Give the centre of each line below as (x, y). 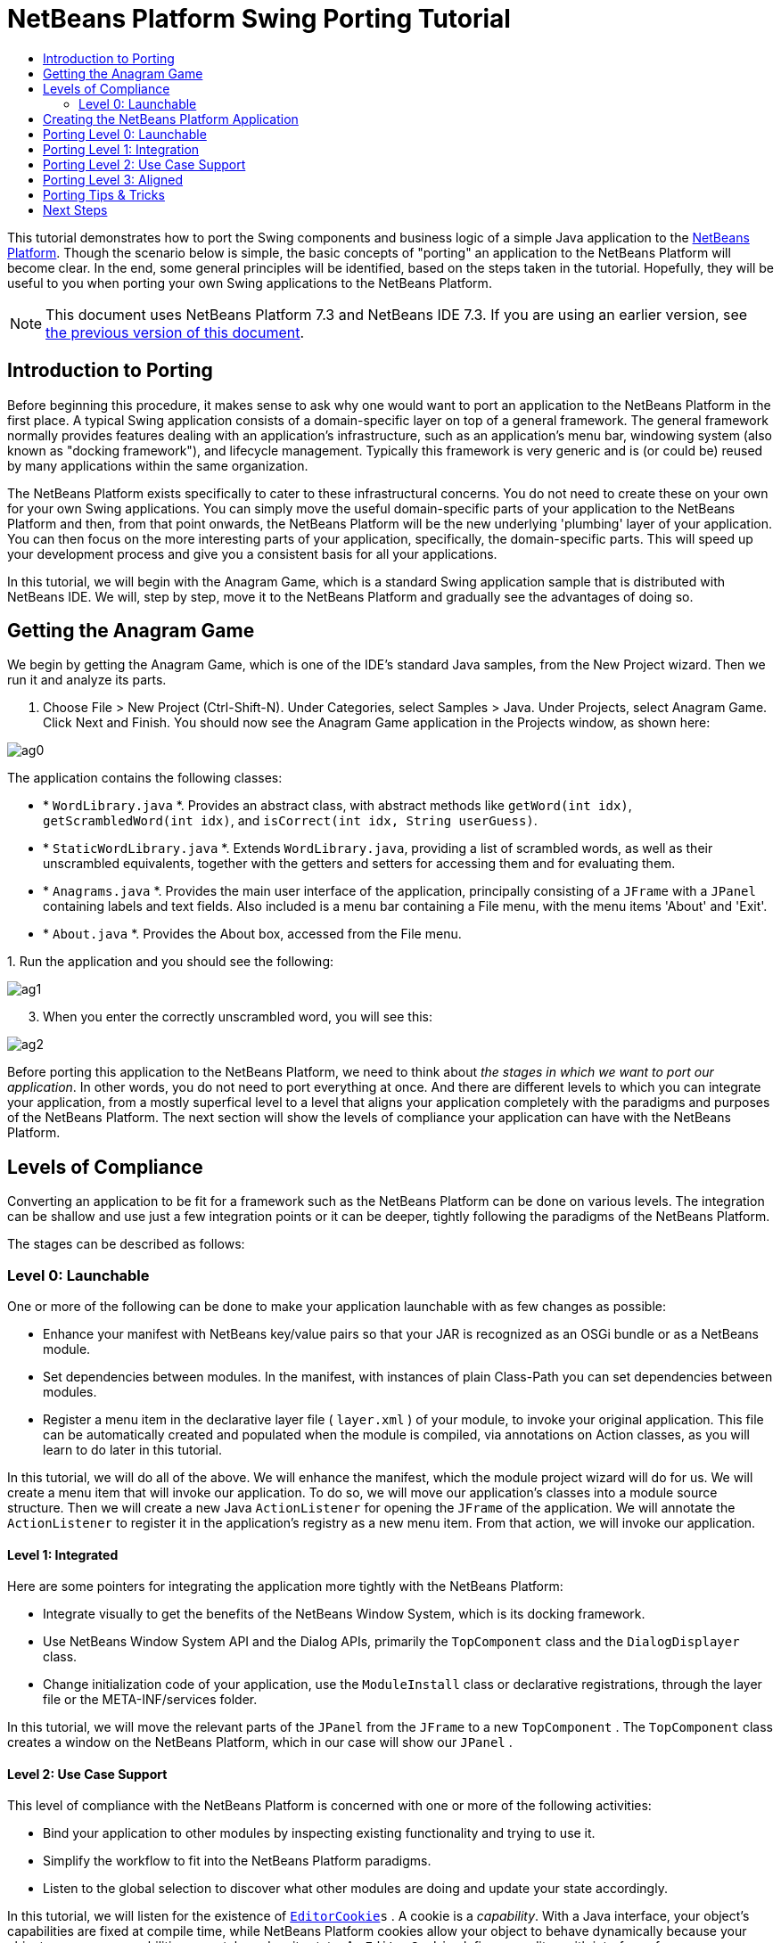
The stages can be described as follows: (126, 1244)
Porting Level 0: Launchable (125, 134)
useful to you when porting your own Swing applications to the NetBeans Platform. (250, 283)
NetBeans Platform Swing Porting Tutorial (259, 19)
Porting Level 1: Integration (121, 149)
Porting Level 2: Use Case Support (144, 164)
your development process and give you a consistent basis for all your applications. (252, 553)
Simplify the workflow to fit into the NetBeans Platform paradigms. (237, 1861)
